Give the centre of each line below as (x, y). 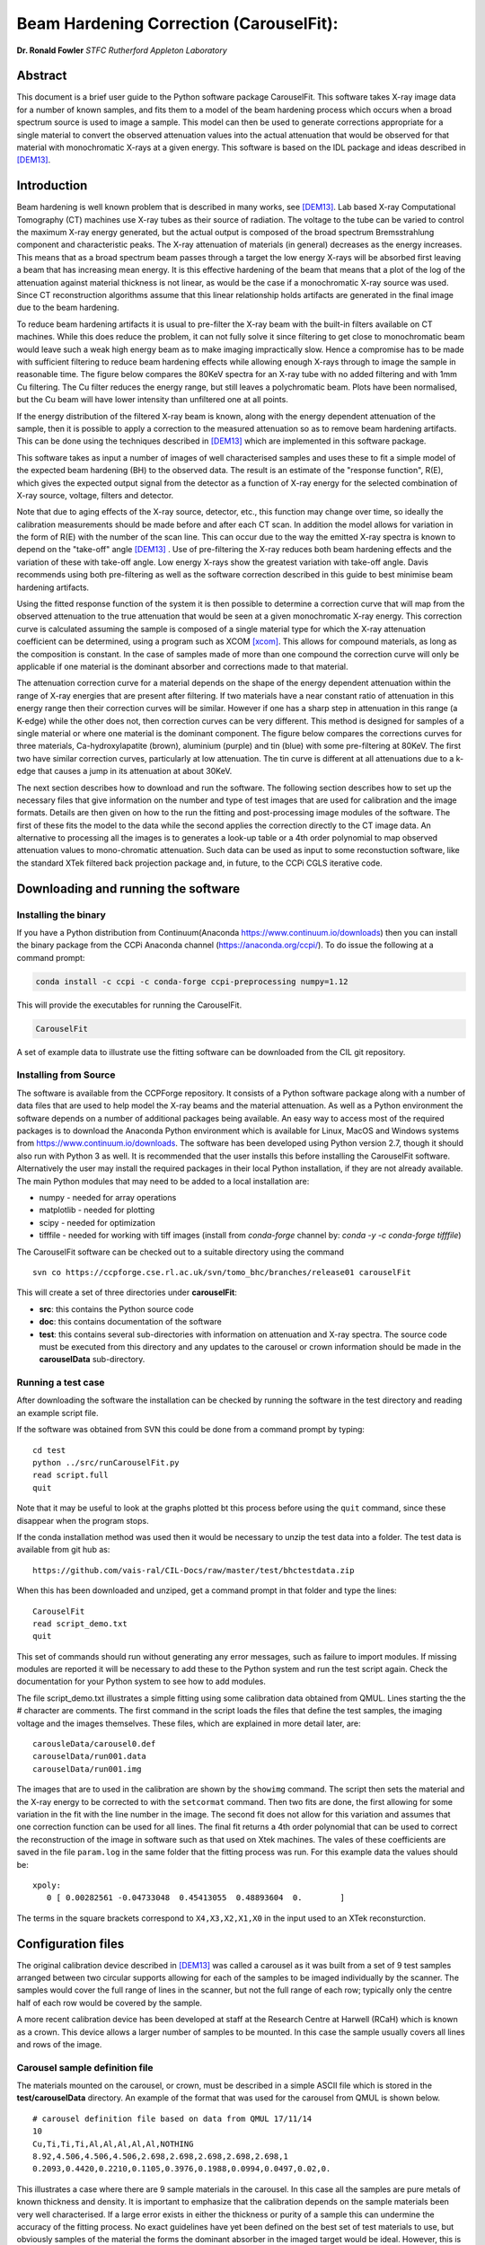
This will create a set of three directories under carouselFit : (127, 1292)
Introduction (52, 185)
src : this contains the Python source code (116, 1309)
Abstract (42, 76)
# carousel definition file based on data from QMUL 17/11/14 (172, 2118)
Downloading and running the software (128, 889)
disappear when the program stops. (83, 1520)
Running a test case (61, 1383)
